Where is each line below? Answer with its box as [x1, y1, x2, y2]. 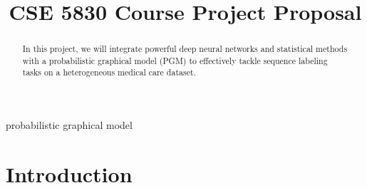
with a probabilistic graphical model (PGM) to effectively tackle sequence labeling [22, 54, 328, 66]
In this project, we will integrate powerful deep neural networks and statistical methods [22, 43, 348, 55]
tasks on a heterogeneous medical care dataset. [22, 66, 196, 78]
